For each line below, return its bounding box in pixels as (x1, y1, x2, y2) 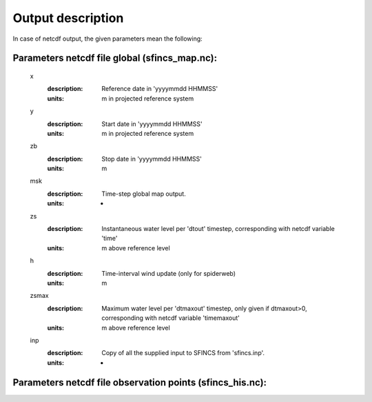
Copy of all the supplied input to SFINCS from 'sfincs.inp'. (101, 349, 265, 357)
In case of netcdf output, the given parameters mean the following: (12, 34, 203, 43)
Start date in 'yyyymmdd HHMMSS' (101, 119, 203, 128)
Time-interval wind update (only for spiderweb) (101, 269, 236, 277)
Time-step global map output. (101, 190, 186, 198)
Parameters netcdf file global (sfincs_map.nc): (12, 52, 217, 64)
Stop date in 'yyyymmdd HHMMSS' (101, 154, 203, 163)
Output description (12, 10, 124, 26)
